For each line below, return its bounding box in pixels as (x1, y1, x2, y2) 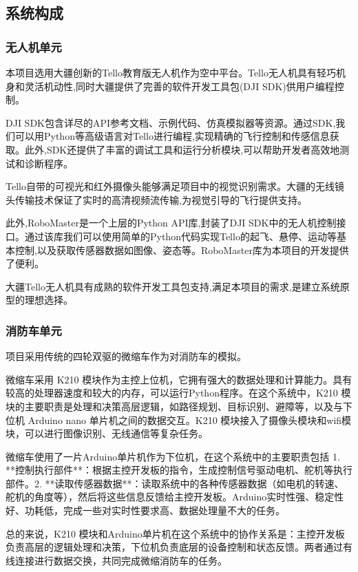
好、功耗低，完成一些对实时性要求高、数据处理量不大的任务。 (6, 503, 285, 518)
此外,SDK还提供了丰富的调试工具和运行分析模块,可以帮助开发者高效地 (24, 142, 340, 156)
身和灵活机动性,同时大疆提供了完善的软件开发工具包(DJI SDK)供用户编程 (6, 78, 335, 93)
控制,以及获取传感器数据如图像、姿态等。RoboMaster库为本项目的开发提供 (14, 242, 349, 257)
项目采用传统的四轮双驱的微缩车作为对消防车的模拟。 (6, 349, 246, 363)
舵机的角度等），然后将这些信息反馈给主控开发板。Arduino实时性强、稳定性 (6, 489, 344, 504)
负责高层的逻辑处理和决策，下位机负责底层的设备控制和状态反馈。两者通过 (6, 540, 343, 554)
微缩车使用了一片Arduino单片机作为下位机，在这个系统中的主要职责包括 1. (6, 449, 340, 463)
